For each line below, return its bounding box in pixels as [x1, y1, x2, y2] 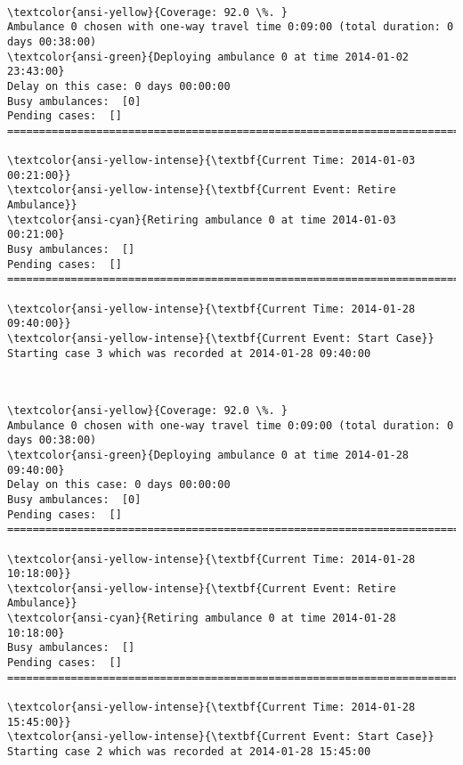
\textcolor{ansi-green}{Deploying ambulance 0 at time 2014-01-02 [7, 50, 410, 63]
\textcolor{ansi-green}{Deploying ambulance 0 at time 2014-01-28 [7, 448, 410, 461]
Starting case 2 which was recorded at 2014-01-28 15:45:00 [7, 745, 371, 759]
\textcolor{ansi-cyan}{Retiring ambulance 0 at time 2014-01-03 [7, 213, 396, 226]
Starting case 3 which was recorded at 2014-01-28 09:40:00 [7, 346, 371, 360]
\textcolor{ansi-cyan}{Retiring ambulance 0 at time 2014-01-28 [7, 612, 396, 625]
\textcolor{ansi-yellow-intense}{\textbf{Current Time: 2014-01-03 [7, 154, 416, 167]
